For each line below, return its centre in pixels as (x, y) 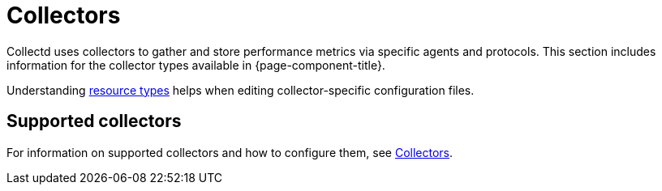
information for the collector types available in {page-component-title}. (196, 65)
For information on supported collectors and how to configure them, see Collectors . (230, 152)
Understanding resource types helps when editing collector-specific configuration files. (241, 90)
